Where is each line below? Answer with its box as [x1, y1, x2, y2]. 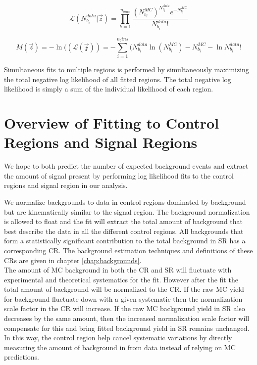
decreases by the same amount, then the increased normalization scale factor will [4, 313, 250, 323]
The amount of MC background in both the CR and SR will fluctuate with [4, 265, 232, 275]
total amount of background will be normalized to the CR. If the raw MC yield [4, 284, 244, 294]
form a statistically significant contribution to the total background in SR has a [4, 235, 246, 246]
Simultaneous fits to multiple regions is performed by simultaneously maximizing [4, 64, 249, 75]
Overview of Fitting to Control [4, 113, 219, 133]
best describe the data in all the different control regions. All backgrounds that [4, 226, 244, 236]
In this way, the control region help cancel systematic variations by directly [4, 332, 232, 343]
